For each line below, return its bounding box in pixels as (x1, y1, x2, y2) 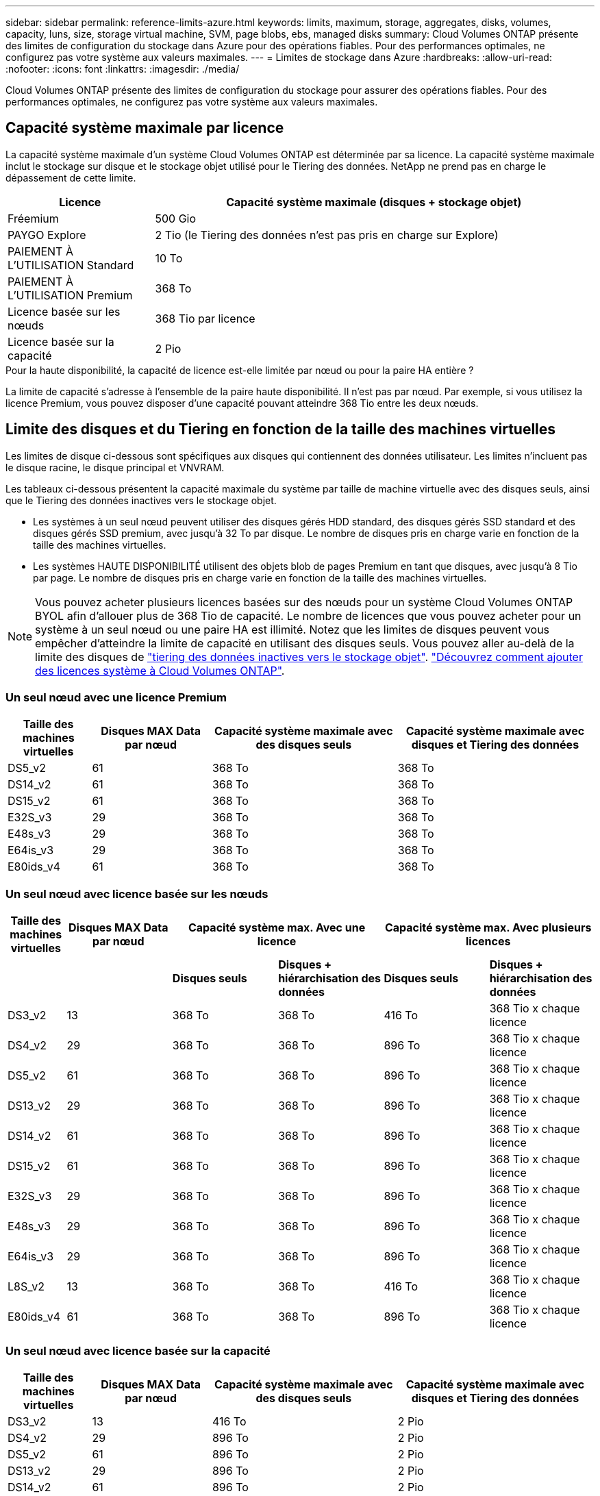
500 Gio (155, 211, 197, 225)
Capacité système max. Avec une (188, 921, 366, 935)
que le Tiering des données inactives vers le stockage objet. (5, 494, 277, 506)
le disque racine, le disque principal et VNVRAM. (5, 461, 225, 473)
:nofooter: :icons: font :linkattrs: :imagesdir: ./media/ (5, 63, 240, 75)
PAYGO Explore (8, 227, 86, 242)
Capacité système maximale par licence (5, 119, 284, 137)
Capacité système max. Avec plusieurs (384, 921, 592, 935)
